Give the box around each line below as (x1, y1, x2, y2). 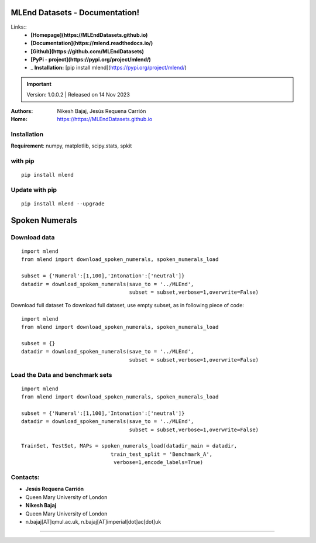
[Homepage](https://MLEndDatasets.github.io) (30, 31, 148, 38)
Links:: (11, 23, 27, 30)
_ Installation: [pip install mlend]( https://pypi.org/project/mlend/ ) (30, 64, 187, 71)
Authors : (11, 107, 33, 114)
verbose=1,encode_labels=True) (113, 459, 204, 466)
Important (26, 80, 52, 87)
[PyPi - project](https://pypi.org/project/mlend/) (30, 56, 152, 63)
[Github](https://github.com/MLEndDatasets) (30, 47, 145, 55)
